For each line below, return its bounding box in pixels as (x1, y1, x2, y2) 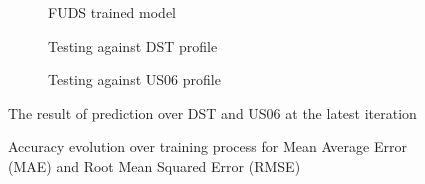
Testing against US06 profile (48, 69, 221, 90)
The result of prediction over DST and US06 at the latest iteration (8, 102, 417, 123)
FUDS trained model (48, 2, 177, 22)
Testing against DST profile (48, 35, 218, 56)
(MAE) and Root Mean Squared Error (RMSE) (8, 155, 301, 176)
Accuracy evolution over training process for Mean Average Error (8, 136, 407, 157)
